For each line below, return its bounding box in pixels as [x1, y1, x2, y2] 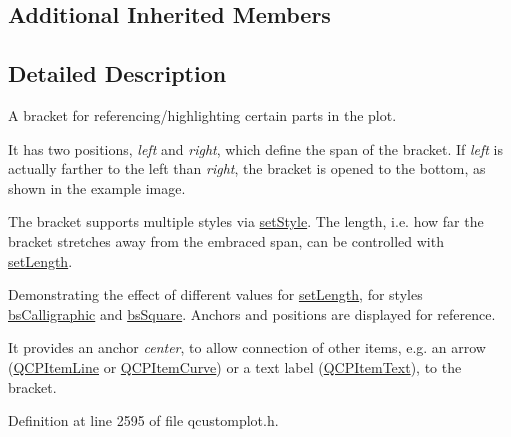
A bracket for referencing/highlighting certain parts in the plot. [8, 104, 397, 125]
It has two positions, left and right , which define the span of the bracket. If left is [8, 138, 504, 159]
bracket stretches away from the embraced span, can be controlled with [8, 230, 444, 251]
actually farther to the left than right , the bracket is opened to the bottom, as [8, 158, 486, 179]
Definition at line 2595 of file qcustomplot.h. [8, 410, 279, 431]
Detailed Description [8, 58, 227, 89]
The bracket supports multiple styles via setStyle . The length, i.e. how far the [8, 211, 484, 232]
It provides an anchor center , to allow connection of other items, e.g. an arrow [8, 337, 486, 358]
